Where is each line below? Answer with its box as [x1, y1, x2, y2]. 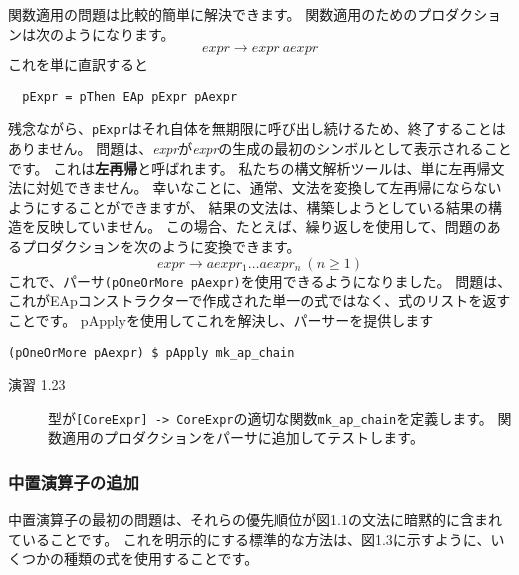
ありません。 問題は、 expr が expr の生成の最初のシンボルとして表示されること [8, 138, 512, 159]
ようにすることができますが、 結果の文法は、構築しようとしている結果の [8, 196, 489, 217]
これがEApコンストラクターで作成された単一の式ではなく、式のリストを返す [8, 290, 511, 311]
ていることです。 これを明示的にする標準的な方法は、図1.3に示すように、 [8, 528, 491, 549]
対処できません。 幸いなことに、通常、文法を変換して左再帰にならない [35, 177, 502, 198]
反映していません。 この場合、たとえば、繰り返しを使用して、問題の [35, 216, 487, 237]
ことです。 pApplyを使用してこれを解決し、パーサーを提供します [8, 309, 434, 330]
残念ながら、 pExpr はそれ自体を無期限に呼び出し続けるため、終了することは [8, 118, 506, 139]
